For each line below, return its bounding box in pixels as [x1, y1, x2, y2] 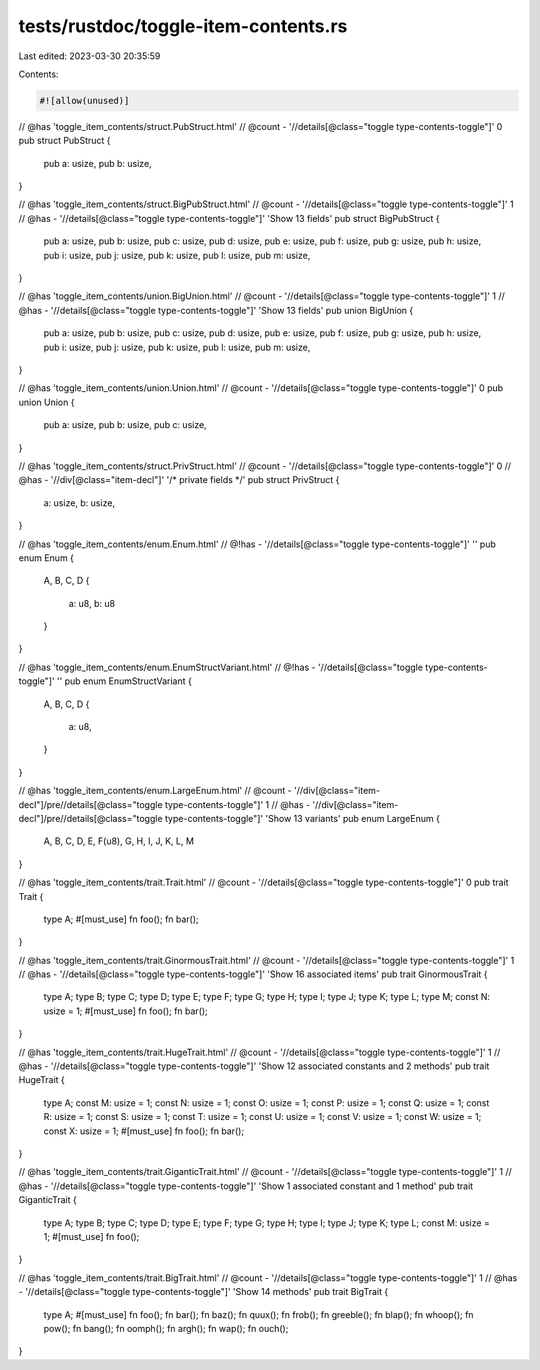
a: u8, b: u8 [68, 597, 115, 609]
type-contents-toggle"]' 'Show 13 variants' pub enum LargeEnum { [165, 812, 440, 824]
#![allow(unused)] [39, 95, 130, 106]
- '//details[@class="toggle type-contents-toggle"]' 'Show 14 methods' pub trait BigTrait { [18, 1286, 389, 1298]
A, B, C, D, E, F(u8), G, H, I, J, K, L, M [43, 835, 195, 847]
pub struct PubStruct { [18, 135, 111, 147]
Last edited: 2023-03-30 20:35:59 [18, 50, 161, 62]
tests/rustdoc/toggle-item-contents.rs [18, 15, 348, 37]
